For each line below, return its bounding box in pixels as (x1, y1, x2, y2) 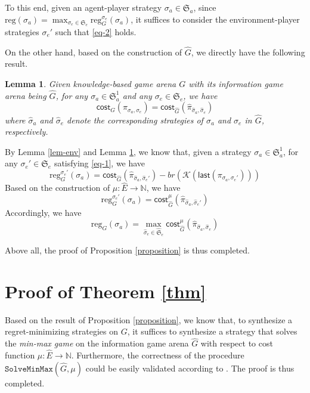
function (5, 349, 35, 361)
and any (122, 89, 152, 101)
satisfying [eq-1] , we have (54, 157, 145, 169)
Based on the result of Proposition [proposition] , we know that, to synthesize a (5, 313, 293, 326)
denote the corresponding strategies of (67, 113, 203, 126)
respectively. (5, 125, 48, 138)
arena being (5, 89, 46, 101)
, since (193, 1, 216, 13)
